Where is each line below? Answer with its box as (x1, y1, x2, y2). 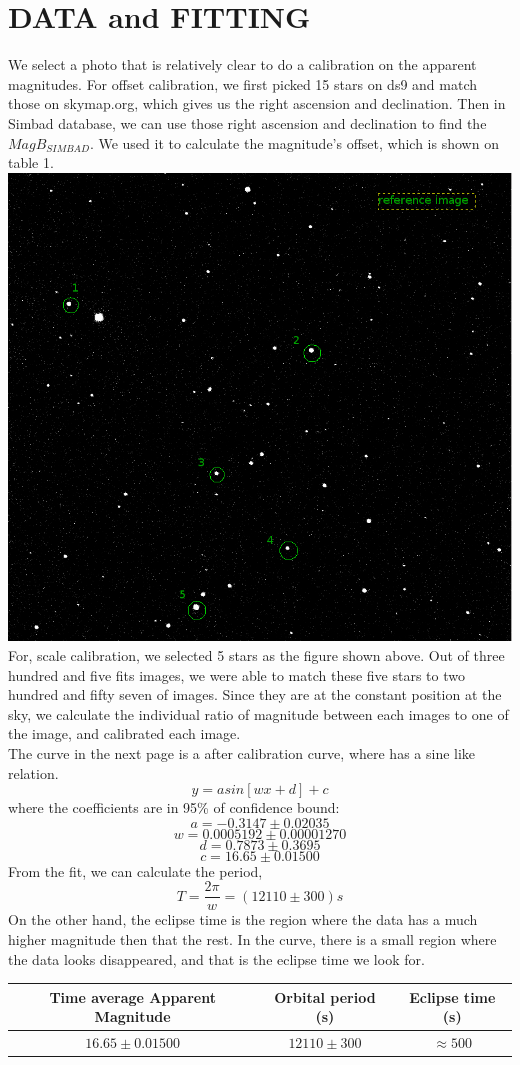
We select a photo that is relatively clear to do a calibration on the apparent (8, 54, 477, 75)
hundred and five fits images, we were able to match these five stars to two (8, 664, 465, 685)
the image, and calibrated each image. (8, 723, 241, 744)
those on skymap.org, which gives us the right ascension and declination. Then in (8, 93, 506, 114)
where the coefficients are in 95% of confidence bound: (8, 797, 340, 818)
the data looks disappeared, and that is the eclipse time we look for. (8, 948, 425, 969)
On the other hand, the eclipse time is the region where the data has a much (8, 909, 478, 930)
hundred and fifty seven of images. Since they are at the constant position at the (8, 684, 502, 705)
